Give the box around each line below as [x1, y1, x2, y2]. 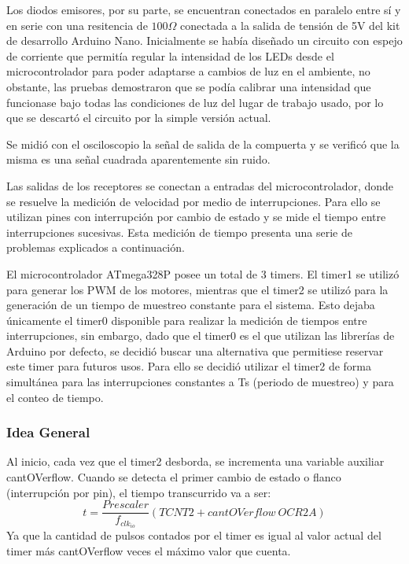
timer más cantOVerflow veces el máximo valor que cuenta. [6, 543, 291, 558]
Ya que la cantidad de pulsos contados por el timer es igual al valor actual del [6, 527, 381, 544]
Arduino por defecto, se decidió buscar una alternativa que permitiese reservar [6, 342, 384, 359]
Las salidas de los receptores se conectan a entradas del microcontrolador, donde [6, 177, 394, 194]
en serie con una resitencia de [6, 17, 148, 33]
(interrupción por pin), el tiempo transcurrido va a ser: [6, 484, 271, 500]
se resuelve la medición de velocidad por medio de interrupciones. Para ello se [6, 193, 381, 209]
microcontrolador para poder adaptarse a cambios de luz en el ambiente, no [6, 63, 370, 79]
